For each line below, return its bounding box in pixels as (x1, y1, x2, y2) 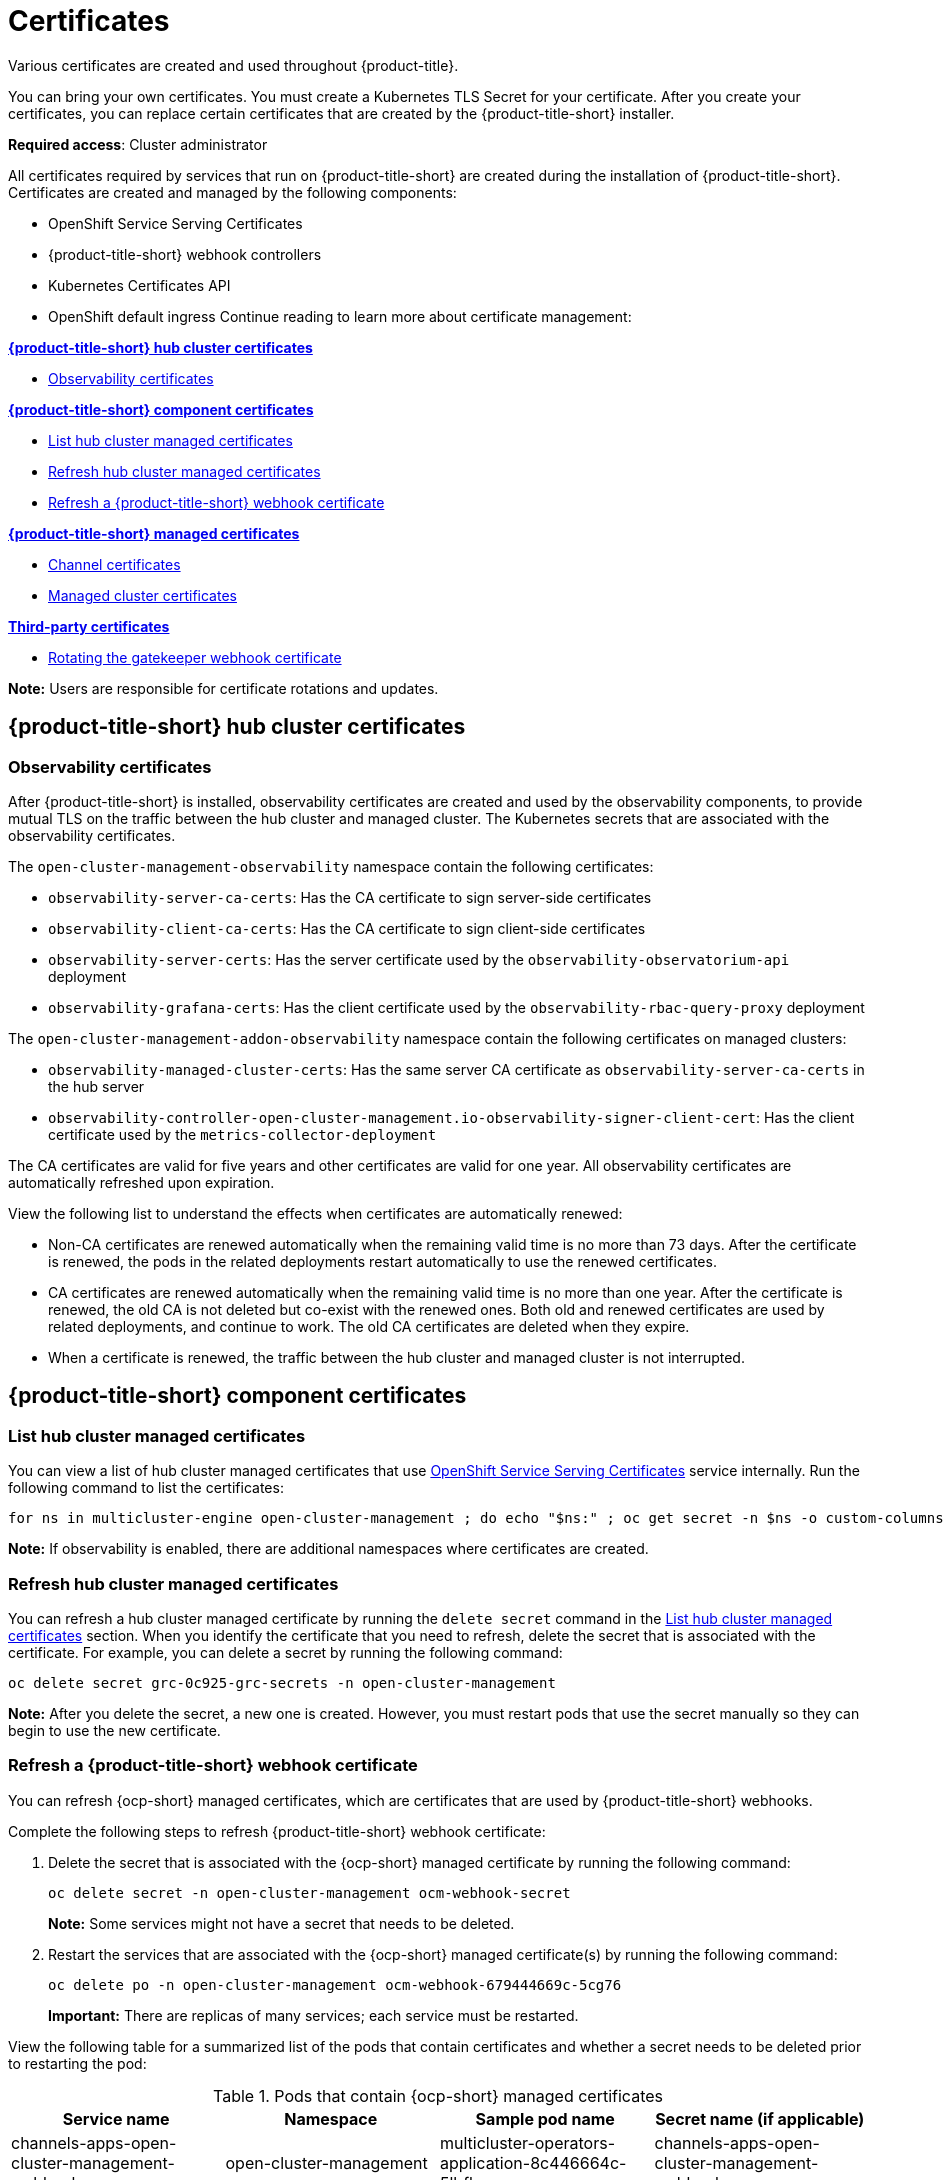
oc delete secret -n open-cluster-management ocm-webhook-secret (48, 1884, 571, 1901)
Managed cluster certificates (48, 586, 237, 604)
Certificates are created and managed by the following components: (8, 183, 457, 201)
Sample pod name (475, 2108, 615, 2129)
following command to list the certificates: (8, 1479, 284, 1497)
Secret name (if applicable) (655, 2108, 865, 2129)
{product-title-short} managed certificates (8, 524, 300, 542)
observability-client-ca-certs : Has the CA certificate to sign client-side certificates (48, 919, 646, 937)
